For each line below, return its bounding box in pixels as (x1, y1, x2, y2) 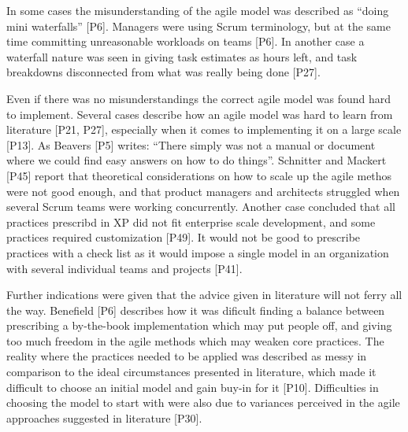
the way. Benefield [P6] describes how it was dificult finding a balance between (6, 301, 385, 318)
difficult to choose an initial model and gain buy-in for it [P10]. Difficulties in (6, 378, 379, 395)
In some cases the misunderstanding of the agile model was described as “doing (6, 2, 389, 18)
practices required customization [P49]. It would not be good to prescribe (6, 229, 361, 246)
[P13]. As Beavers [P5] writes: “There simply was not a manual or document (6, 136, 376, 153)
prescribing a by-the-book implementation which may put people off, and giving (6, 317, 392, 334)
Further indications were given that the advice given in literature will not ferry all (6, 286, 402, 303)
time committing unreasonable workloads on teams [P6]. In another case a (6, 33, 365, 50)
